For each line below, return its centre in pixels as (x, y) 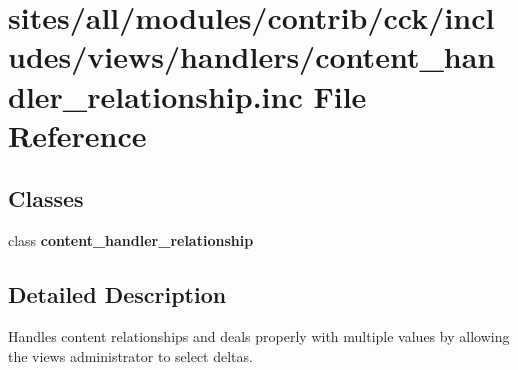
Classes (46, 198)
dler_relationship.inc (155, 95)
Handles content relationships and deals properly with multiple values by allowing (259, 335)
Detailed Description (117, 294)
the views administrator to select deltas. (130, 355)
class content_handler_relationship (131, 240)
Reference (77, 134)
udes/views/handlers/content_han (252, 56)
